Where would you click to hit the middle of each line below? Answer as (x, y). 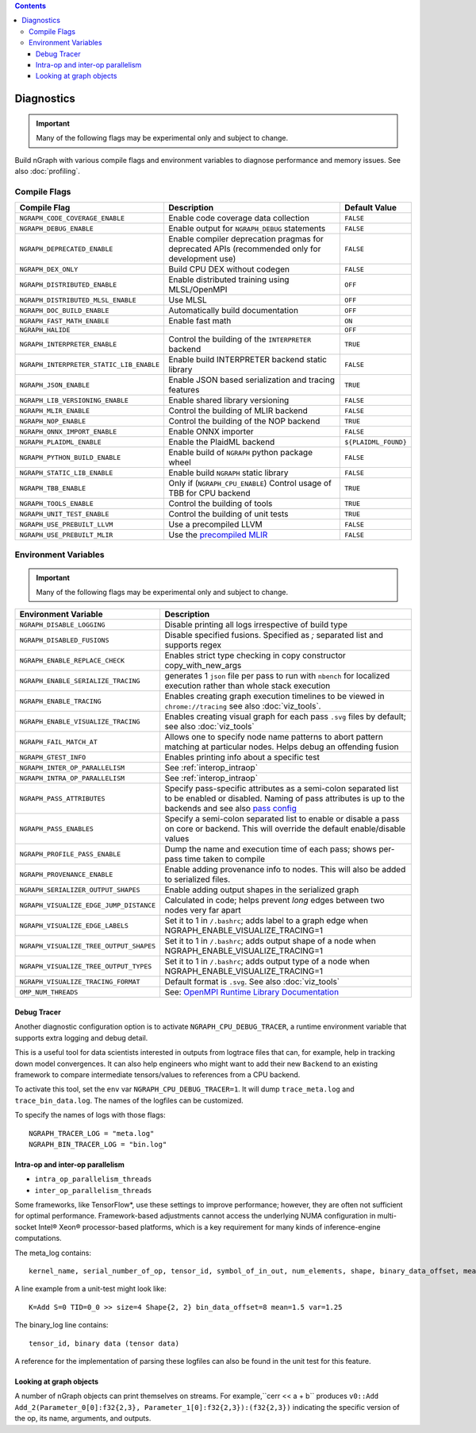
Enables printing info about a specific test (242, 757)
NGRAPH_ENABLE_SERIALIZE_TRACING (80, 680)
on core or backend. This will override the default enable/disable (285, 829)
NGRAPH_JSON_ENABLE (55, 385)
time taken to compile (225, 859)
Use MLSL (187, 300)
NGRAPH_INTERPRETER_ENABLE (68, 344)
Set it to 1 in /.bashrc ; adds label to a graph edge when (267, 921)
